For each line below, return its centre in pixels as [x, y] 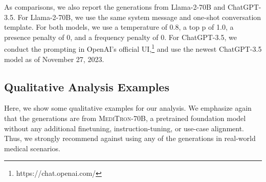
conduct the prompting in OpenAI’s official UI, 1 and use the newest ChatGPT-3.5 [133, 48]
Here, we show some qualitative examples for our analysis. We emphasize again [128, 108]
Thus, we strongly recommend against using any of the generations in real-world [130, 138]
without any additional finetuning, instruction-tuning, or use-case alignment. [124, 128]
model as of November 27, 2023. [54, 59]
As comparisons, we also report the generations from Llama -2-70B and [115, 7]
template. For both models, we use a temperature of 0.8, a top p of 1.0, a [119, 27]
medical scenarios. [32, 148]
